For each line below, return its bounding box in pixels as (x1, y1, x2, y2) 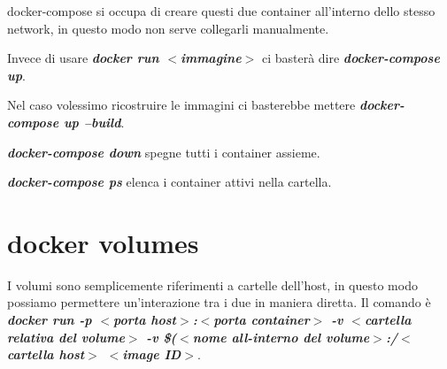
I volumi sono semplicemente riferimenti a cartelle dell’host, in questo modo (7, 275, 418, 294)
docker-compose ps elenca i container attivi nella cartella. (7, 173, 332, 191)
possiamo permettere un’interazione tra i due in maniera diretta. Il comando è (7, 293, 431, 311)
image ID (122, 345, 181, 364)
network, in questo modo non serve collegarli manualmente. (7, 19, 329, 37)
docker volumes (7, 224, 199, 260)
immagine (180, 49, 242, 67)
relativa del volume (7, 327, 125, 346)
